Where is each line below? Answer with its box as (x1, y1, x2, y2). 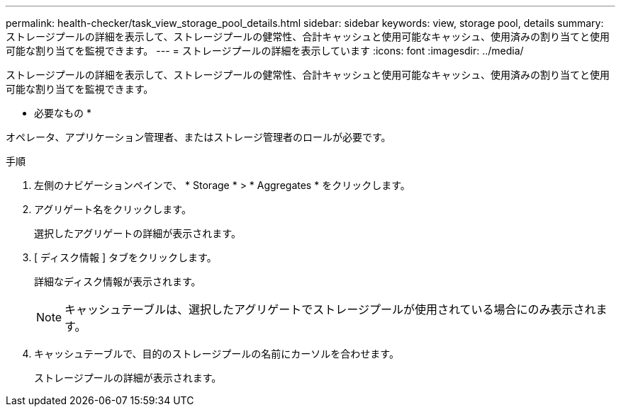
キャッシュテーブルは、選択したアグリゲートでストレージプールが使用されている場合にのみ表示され (65, 302, 596, 316)
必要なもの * (34, 107, 91, 119)
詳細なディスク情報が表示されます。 (34, 275, 201, 287)
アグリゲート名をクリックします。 (34, 203, 191, 215)
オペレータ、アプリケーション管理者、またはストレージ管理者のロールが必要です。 (6, 131, 391, 143)
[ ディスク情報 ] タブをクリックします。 (34, 251, 217, 263)
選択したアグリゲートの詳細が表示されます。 (34, 227, 241, 239)
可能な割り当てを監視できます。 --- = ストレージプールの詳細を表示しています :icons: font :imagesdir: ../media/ (6, 45, 524, 57)
